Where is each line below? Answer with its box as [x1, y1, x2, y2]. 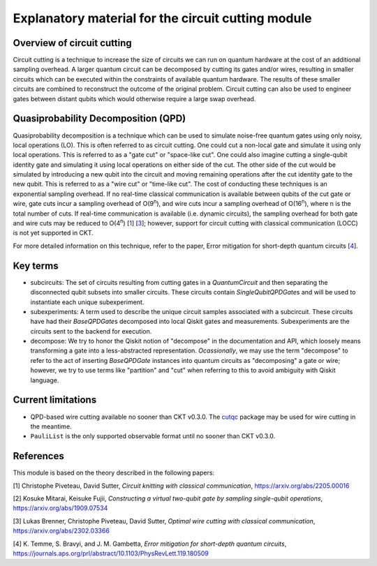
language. [30, 375, 59, 384]
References [13, 450, 64, 462]
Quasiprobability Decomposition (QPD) [13, 112, 186, 125]
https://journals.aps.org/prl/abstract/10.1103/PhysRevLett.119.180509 [13, 549, 209, 558]
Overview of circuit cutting [13, 37, 132, 49]
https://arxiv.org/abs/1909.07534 [13, 504, 108, 512]
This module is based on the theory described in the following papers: [13, 468, 215, 477]
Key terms [13, 260, 59, 271]
